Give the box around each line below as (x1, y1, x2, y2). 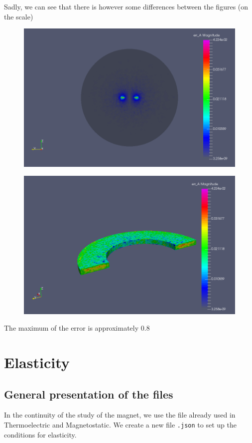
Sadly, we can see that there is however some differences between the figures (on (4, 1, 249, 11)
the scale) (4, 11, 33, 21)
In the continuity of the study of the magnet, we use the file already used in (4, 410, 236, 420)
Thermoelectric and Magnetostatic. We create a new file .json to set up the (4, 419, 237, 430)
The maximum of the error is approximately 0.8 (4, 323, 150, 333)
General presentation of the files (4, 386, 173, 402)
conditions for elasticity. (4, 429, 77, 440)
